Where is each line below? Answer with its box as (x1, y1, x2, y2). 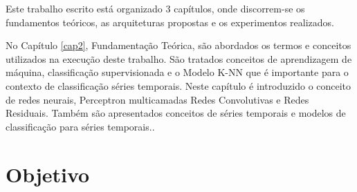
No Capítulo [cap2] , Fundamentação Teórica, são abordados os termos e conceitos (6, 38, 351, 52)
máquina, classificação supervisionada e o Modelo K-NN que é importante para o (6, 65, 349, 79)
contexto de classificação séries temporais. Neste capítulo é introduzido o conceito (6, 78, 351, 93)
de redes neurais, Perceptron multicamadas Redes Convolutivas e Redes (6, 92, 309, 106)
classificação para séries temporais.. (6, 119, 155, 133)
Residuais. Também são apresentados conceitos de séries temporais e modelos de (6, 106, 346, 120)
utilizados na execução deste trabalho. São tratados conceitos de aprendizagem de (6, 51, 352, 66)
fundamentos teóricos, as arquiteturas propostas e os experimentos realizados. (6, 15, 334, 29)
